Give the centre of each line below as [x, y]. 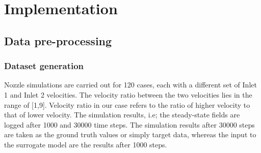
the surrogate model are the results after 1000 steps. [86, 144]
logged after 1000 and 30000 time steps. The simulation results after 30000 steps [129, 124]
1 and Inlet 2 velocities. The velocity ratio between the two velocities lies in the [128, 94]
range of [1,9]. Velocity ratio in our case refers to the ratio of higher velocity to [127, 104]
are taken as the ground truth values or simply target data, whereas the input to [130, 134]
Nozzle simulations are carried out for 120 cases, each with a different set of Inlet [130, 85]
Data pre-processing [58, 40]
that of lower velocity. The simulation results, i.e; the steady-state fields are [122, 115]
